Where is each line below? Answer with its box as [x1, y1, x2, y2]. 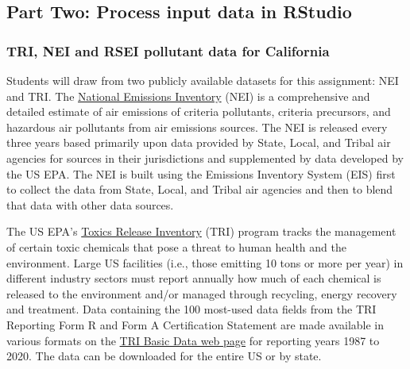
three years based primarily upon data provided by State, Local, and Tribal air [6, 134, 391, 151]
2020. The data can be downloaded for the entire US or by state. [6, 348, 322, 364]
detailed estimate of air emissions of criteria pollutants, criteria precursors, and [6, 103, 391, 120]
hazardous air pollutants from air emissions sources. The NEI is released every [6, 118, 388, 135]
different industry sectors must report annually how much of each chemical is [6, 270, 381, 286]
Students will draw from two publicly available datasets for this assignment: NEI [6, 72, 399, 88]
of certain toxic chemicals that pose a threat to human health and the [6, 238, 346, 255]
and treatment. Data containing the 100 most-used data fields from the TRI [6, 301, 377, 317]
